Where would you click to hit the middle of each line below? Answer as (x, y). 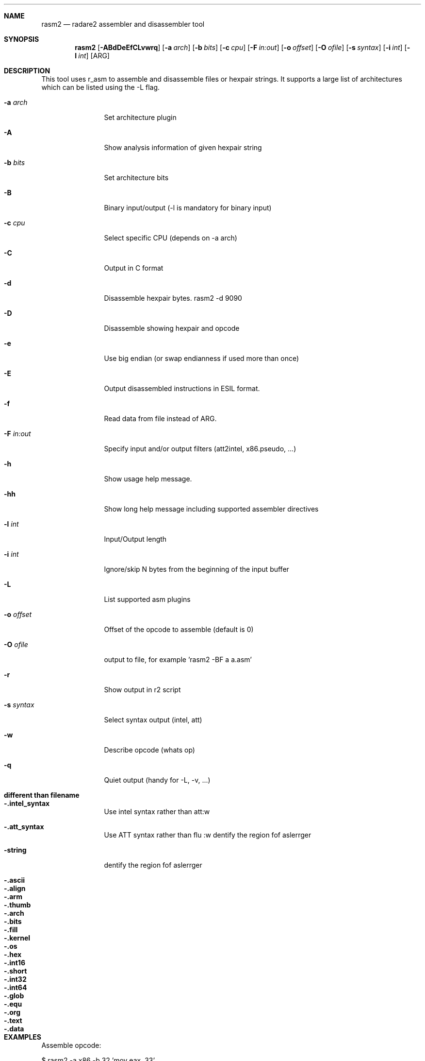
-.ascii (15, 880)
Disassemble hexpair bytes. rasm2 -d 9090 (173, 298)
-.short (16, 971)
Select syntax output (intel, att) (153, 720)
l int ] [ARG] (92, 56)
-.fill (11, 930)
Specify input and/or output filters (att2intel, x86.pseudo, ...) (200, 449)
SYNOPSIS (22, 39)
